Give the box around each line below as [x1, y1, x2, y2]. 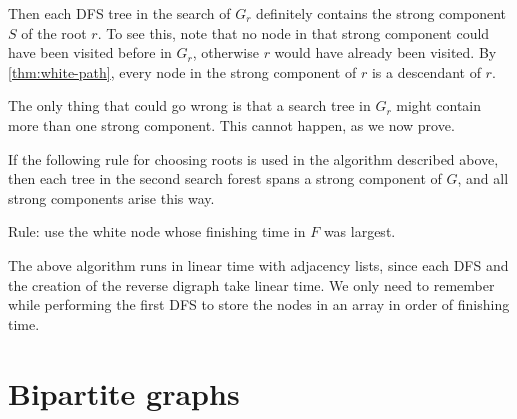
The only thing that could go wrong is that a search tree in [8, 95, 371, 116]
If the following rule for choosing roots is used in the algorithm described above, [8, 148, 499, 169]
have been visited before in [8, 42, 172, 63]
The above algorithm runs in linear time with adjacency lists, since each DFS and [8, 254, 509, 275]
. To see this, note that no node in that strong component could [97, 22, 490, 43]
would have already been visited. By [274, 42, 497, 63]
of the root [21, 22, 87, 43]
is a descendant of [371, 61, 481, 82]
